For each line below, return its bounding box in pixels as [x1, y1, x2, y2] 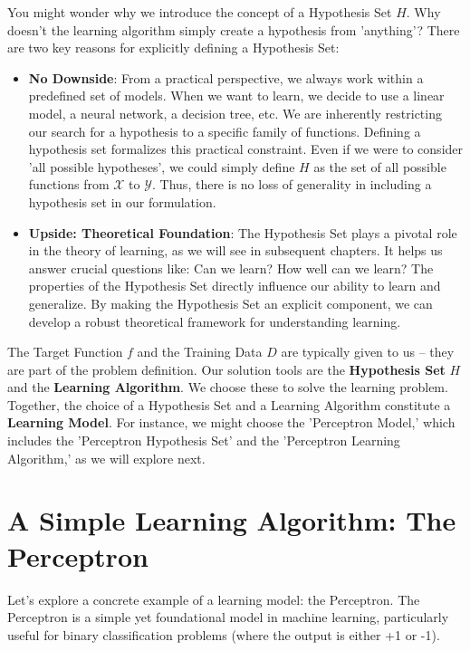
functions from [28, 175, 110, 194]
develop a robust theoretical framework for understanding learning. [28, 311, 401, 330]
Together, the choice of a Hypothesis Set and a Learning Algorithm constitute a [7, 395, 451, 414]
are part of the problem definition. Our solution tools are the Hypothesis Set [7, 359, 446, 378]
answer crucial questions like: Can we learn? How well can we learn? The [28, 258, 434, 277]
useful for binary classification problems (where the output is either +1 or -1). [7, 625, 440, 644]
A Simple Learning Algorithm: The [7, 502, 456, 539]
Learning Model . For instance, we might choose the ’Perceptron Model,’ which [7, 413, 456, 432]
